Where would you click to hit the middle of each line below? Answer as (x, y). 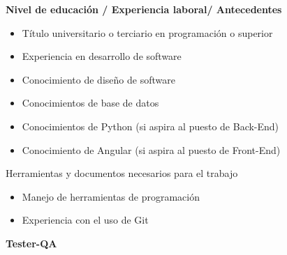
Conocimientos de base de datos (90, 103)
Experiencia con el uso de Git (85, 220)
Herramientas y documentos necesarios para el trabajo (122, 173)
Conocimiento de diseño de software (98, 79)
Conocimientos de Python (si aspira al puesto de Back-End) (150, 126)
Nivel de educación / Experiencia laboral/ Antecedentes (144, 9)
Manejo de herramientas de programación (111, 196)
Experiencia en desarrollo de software (102, 56)
